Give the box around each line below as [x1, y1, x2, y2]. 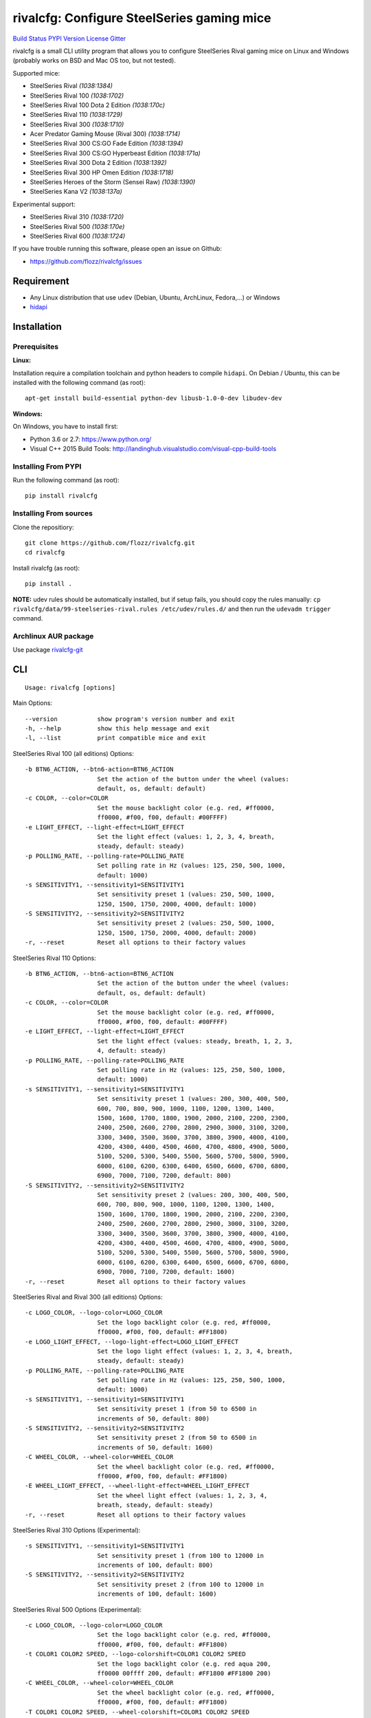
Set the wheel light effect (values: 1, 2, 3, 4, [97, 1491, 268, 1499]
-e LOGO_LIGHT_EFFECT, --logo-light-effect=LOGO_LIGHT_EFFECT [25, 1337, 239, 1346]
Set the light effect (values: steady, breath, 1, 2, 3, [97, 1037, 293, 1045]
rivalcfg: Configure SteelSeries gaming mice [12, 10, 271, 25]
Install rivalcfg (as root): [12, 564, 80, 572]
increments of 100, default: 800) [97, 1561, 214, 1570]
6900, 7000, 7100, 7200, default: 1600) [97, 1268, 235, 1276]
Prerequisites [12, 342, 58, 351]
